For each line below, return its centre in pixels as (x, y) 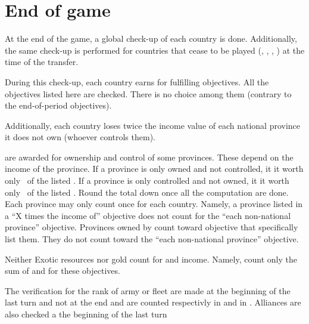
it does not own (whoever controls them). (80, 137)
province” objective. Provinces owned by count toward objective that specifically (152, 227)
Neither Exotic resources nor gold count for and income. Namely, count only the (151, 259)
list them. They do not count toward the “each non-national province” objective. (152, 239)
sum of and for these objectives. (63, 271)
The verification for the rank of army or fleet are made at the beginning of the (148, 290)
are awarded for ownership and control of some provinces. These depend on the (149, 157)
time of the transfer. (42, 62)
